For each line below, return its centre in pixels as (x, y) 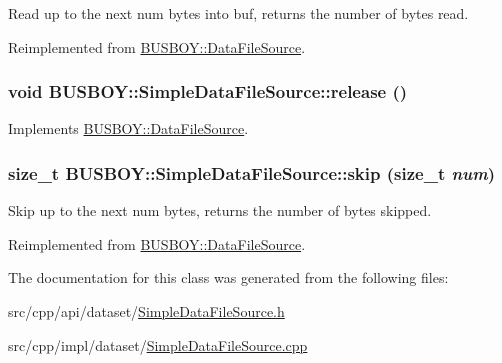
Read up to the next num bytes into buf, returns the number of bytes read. (238, 13)
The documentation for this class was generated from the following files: (228, 277)
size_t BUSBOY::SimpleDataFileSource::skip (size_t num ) (252, 172)
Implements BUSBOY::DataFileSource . (128, 128)
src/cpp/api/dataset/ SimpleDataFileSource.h (146, 311)
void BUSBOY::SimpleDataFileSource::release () (208, 91)
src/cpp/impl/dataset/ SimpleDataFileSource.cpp (158, 344)
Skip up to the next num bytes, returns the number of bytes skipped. (220, 210)
